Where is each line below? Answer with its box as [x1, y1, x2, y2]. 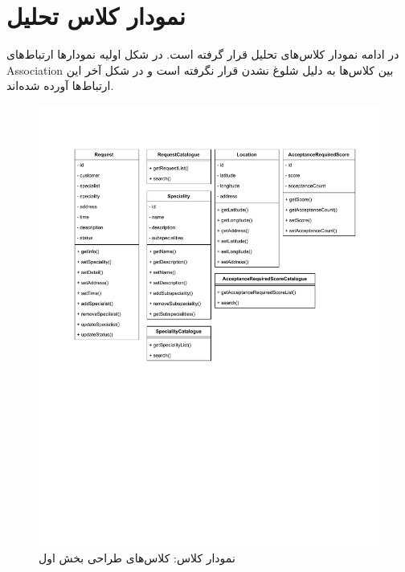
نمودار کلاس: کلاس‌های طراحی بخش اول [39, 550, 235, 566]
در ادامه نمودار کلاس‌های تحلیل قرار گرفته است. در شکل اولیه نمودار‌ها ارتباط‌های [6, 46, 399, 63]
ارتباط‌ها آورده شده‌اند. [6, 77, 114, 94]
